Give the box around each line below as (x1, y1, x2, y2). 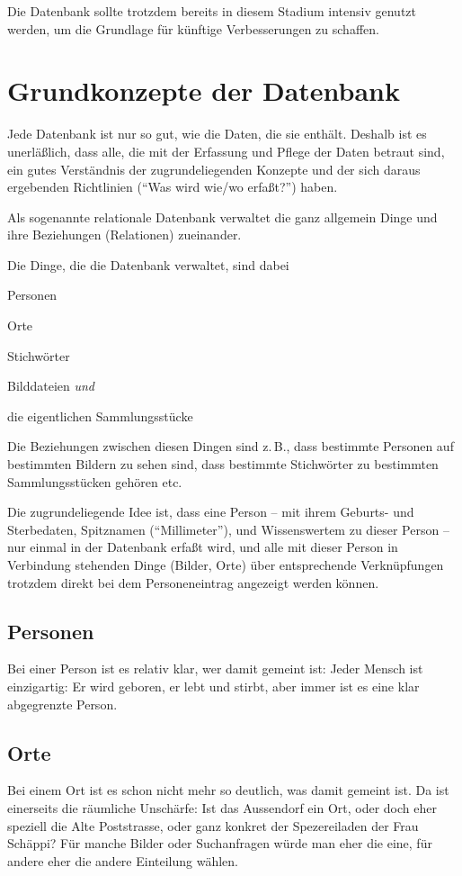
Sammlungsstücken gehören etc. (7, 472, 182, 491)
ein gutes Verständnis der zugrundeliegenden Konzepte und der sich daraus (7, 159, 421, 178)
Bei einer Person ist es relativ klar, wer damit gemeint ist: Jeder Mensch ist (7, 659, 423, 678)
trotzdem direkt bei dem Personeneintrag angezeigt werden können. (7, 573, 379, 592)
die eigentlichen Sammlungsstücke (7, 406, 193, 425)
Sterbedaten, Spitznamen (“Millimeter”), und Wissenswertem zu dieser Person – (7, 519, 449, 538)
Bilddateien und (7, 376, 95, 395)
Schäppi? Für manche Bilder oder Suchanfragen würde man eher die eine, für (7, 834, 432, 853)
